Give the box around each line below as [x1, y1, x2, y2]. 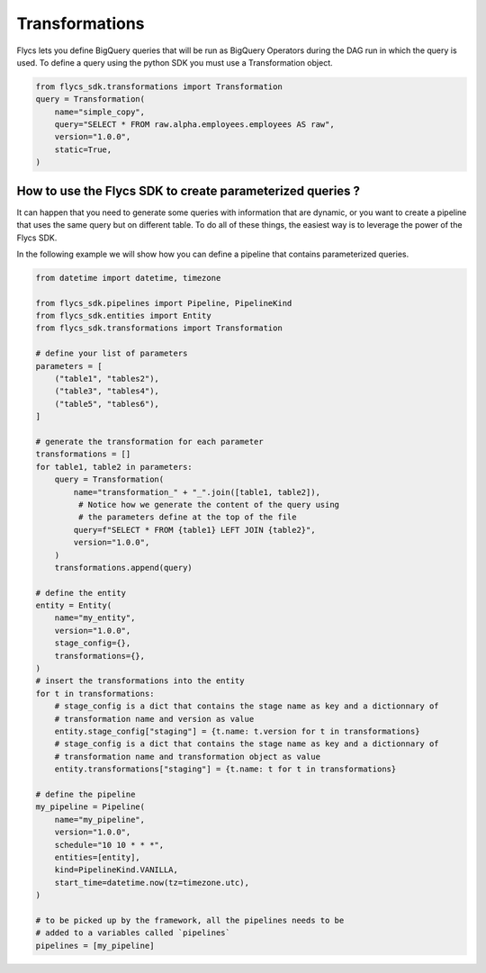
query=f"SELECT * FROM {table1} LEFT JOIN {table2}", [73, 525, 316, 535]
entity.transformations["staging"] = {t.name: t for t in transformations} [54, 764, 397, 774]
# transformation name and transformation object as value [54, 752, 321, 761]
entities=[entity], [54, 851, 141, 862]
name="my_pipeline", [54, 815, 146, 824]
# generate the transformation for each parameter [35, 437, 265, 446]
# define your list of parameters [35, 348, 188, 359]
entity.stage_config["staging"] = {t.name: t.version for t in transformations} [54, 725, 420, 736]
